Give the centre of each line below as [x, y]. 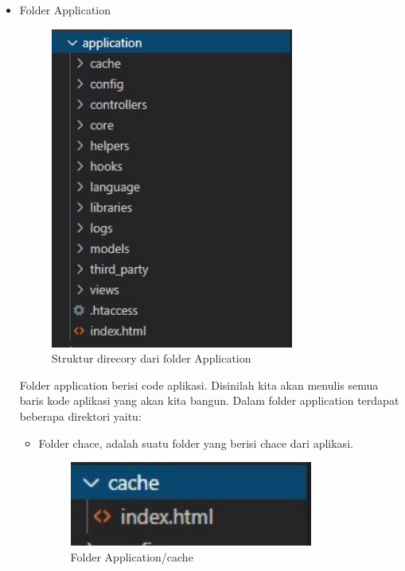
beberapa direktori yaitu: [80, 416]
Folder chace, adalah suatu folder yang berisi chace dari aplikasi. [196, 443]
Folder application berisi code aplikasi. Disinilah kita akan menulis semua [199, 385]
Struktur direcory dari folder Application [151, 358]
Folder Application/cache [132, 557]
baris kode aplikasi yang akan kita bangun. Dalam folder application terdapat [209, 400]
